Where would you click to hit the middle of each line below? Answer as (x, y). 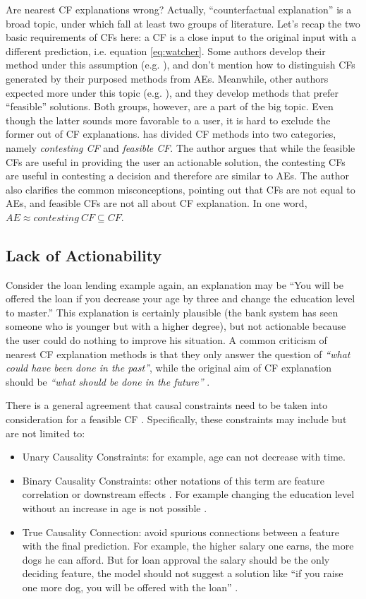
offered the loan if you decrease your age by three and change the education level (181, 298)
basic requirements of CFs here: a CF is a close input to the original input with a (181, 37)
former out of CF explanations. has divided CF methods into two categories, (171, 134)
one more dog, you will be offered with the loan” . (130, 587)
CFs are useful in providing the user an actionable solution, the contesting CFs (176, 161)
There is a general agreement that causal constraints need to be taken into (167, 405)
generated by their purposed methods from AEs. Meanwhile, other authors (167, 78)
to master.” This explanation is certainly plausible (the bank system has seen (172, 312)
